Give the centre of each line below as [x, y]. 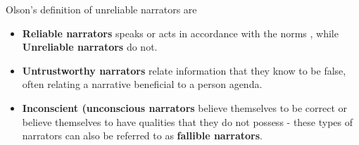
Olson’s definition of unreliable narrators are [101, 9]
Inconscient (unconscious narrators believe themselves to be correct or [185, 107]
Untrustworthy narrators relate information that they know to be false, [184, 70]
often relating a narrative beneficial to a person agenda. [142, 84]
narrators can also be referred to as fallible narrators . [142, 135]
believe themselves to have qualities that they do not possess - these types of [188, 121]
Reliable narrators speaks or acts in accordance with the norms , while [180, 33]
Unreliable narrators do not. [90, 47]
